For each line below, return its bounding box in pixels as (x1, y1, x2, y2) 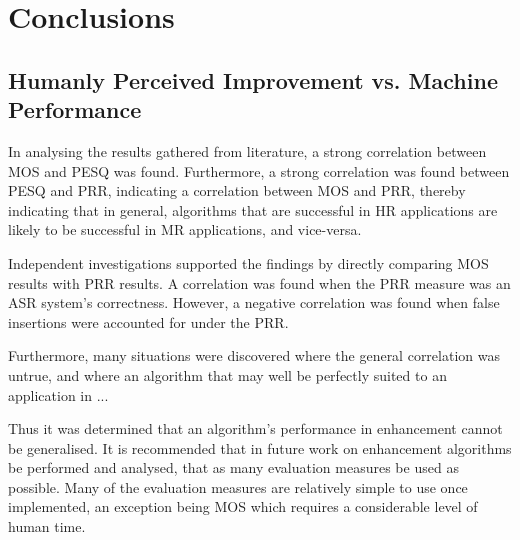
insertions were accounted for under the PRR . (8, 311, 289, 332)
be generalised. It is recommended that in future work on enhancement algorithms (8, 437, 512, 458)
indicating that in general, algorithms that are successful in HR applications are (8, 199, 498, 220)
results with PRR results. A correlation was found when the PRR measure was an (8, 272, 511, 293)
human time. (8, 516, 86, 537)
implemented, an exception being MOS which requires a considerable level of (8, 496, 478, 517)
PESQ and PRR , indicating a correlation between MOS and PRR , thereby (8, 180, 466, 201)
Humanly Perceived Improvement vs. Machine (8, 64, 498, 95)
